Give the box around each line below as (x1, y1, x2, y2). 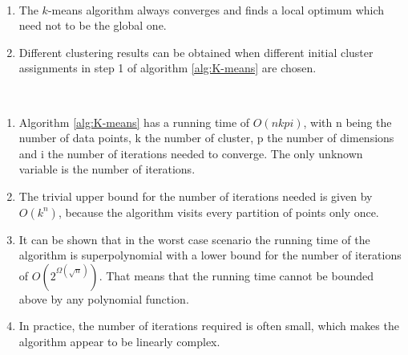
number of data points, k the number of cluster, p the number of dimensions (18, 129, 394, 146)
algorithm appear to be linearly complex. (18, 333, 220, 349)
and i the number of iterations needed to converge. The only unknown (18, 145, 363, 161)
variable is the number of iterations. (18, 161, 196, 177)
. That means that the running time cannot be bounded (99, 267, 374, 284)
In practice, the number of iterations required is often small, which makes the (18, 317, 399, 334)
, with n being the (303, 113, 392, 130)
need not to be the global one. (18, 17, 167, 34)
